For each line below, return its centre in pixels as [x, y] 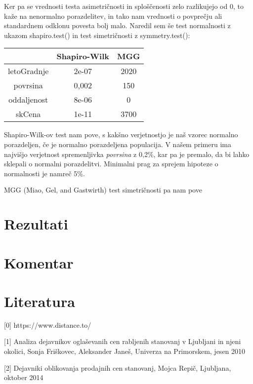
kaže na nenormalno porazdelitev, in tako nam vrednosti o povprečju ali [113, 16]
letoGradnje [28, 71]
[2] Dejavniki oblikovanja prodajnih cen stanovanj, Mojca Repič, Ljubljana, [118, 367]
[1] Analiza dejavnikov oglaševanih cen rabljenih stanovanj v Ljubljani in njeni [123, 341]
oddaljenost [28, 100]
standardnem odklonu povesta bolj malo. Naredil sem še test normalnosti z [117, 25]
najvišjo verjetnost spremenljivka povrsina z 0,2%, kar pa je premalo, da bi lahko [127, 154]
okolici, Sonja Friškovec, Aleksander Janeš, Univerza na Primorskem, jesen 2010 [125, 351]
